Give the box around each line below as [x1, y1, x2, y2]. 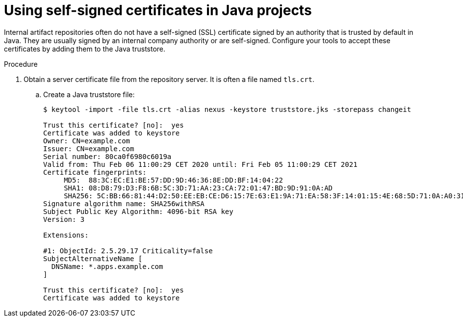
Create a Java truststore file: [43, 90, 135, 99]
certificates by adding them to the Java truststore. [4, 44, 166, 53]
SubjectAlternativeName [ [43, 254, 143, 263]
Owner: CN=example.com [43, 136, 130, 145]
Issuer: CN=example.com [43, 144, 134, 153]
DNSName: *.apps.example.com [51, 262, 163, 270]
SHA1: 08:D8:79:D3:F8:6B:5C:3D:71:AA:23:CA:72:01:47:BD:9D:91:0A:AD [64, 184, 333, 192]
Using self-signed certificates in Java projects [4, 2, 312, 19]
